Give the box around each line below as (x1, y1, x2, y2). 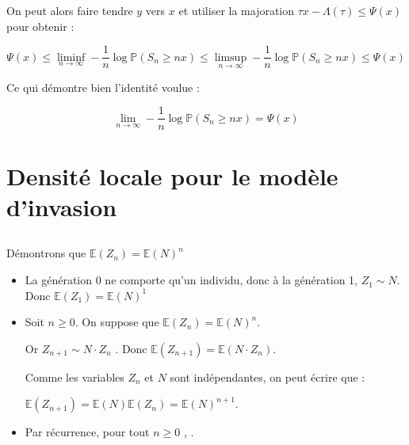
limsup (214, 51, 247, 63)
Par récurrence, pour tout (25, 424, 150, 440)
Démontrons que (6, 245, 86, 261)
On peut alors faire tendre (6, 2, 133, 18)
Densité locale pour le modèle (6, 159, 338, 192)
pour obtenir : (6, 17, 75, 34)
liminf (56, 51, 86, 63)
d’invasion (6, 190, 117, 222)
